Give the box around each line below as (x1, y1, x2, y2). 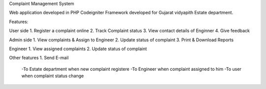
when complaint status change (21, 73, 84, 79)
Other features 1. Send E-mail (9, 55, 69, 61)
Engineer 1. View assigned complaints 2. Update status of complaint (9, 46, 147, 52)
